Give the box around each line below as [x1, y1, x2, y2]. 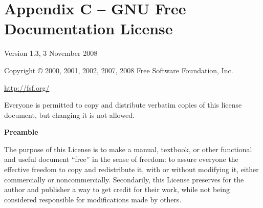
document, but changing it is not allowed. [4, 109, 135, 120]
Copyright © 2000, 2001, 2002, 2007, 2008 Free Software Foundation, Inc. [4, 65, 233, 75]
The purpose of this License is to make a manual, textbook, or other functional [4, 143, 252, 154]
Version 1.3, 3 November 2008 [4, 48, 98, 58]
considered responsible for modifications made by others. [4, 194, 182, 204]
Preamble [4, 127, 38, 137]
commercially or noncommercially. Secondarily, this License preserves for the [4, 174, 244, 184]
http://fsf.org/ [4, 82, 50, 93]
